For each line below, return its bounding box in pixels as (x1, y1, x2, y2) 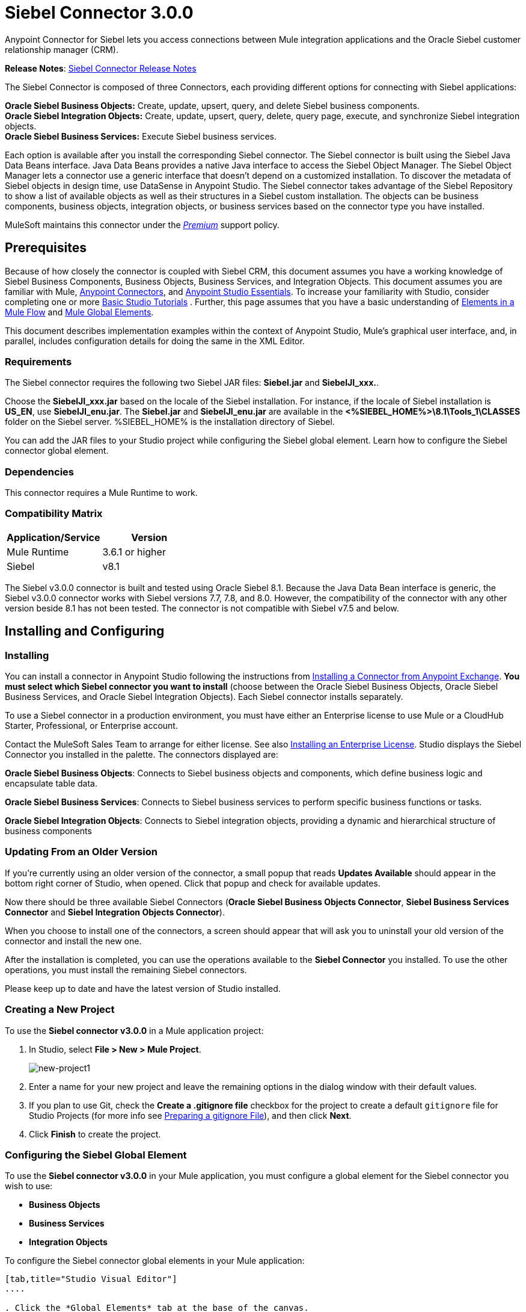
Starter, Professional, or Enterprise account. (5, 720, 178, 731)
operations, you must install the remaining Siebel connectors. (5, 964, 247, 975)
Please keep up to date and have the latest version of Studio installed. (5, 983, 281, 994)
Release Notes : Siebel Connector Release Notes (5, 63, 197, 73)
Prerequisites (5, 240, 87, 256)
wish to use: (5, 1181, 53, 1192)
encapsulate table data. (5, 778, 98, 789)
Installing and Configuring (5, 624, 165, 639)
